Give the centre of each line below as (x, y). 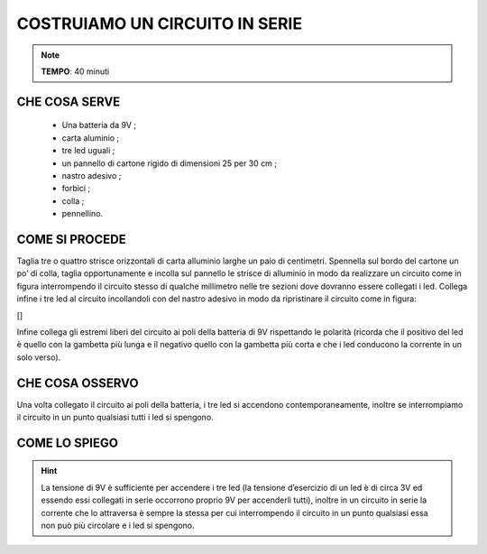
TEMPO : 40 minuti (75, 71)
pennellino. (83, 214)
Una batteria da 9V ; (99, 125)
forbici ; (76, 189)
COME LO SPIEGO (68, 443)
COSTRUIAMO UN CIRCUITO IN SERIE (159, 23)
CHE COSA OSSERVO (78, 383)
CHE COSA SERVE (69, 102)
